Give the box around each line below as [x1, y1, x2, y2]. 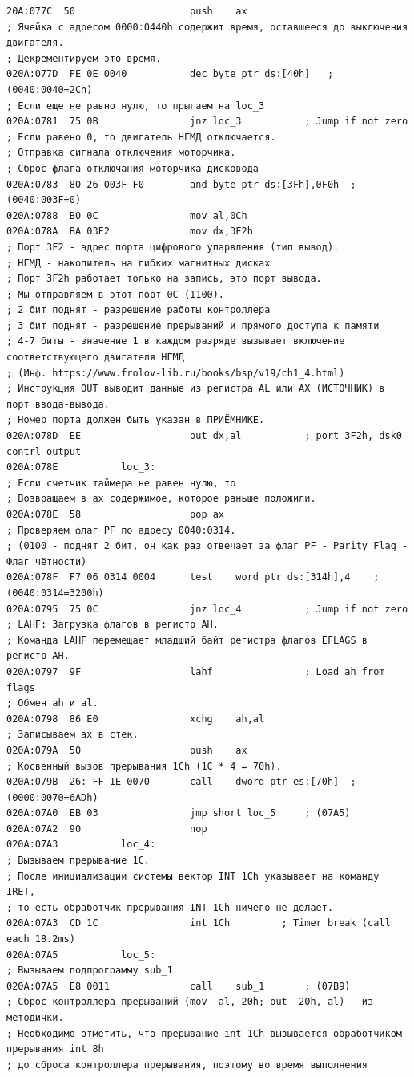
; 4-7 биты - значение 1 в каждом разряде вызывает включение [6, 335, 345, 347]
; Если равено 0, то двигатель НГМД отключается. [6, 131, 276, 143]
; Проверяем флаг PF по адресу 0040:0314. [6, 524, 236, 536]
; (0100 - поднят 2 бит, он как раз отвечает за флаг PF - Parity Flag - [6, 540, 408, 552]
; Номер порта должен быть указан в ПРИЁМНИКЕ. [6, 414, 265, 426]
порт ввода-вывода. [6, 398, 110, 410]
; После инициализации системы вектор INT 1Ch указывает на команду [6, 870, 380, 882]
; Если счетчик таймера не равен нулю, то [6, 477, 236, 489]
